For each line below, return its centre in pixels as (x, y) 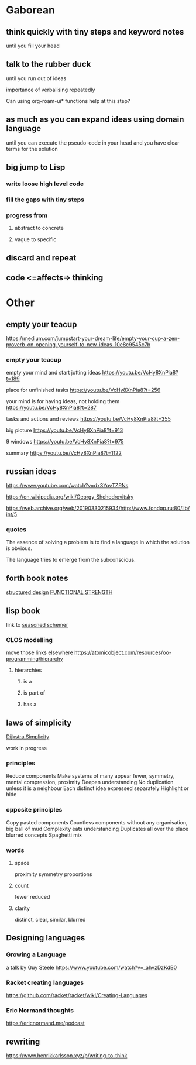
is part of (34, 693)
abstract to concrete (39, 228)
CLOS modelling (29, 640)
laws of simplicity (39, 722)
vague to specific (35, 239)
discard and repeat (41, 258)
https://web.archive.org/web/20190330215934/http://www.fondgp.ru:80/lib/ (98, 508)
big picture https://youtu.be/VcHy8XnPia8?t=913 (65, 430)
